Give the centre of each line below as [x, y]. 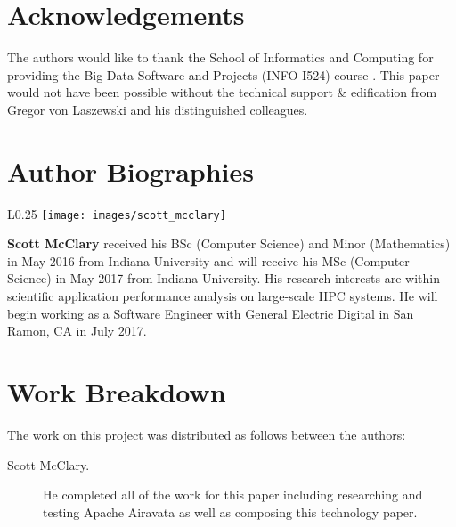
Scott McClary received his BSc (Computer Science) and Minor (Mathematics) [229, 243]
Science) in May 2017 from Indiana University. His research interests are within [224, 278]
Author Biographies [130, 170]
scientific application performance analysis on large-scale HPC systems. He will [223, 296]
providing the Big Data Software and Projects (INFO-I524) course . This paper [224, 74]
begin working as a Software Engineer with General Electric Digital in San [211, 313]
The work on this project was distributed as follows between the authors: [207, 434]
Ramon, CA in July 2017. [77, 331]
